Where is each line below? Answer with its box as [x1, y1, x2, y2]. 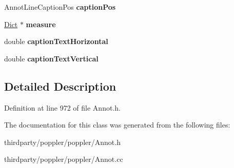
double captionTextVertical [4, 53, 99, 64]
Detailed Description [4, 78, 116, 94]
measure [26, 18, 56, 29]
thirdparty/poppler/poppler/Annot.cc [4, 154, 123, 164]
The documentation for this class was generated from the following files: [4, 119, 230, 130]
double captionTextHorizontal [4, 36, 108, 47]
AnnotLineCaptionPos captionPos [4, 2, 116, 12]
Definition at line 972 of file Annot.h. [4, 102, 121, 113]
